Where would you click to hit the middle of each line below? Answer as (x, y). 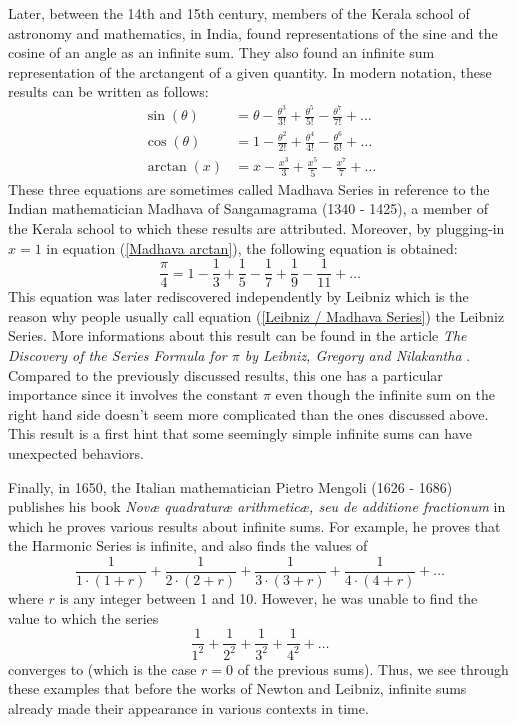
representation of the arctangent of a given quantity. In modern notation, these (250, 71)
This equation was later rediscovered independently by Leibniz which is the (238, 296)
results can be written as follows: (108, 91)
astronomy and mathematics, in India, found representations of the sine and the (253, 32)
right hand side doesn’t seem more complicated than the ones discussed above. (248, 413)
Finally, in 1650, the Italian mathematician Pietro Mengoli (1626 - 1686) (230, 486)
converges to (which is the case (102, 668)
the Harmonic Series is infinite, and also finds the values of (188, 545)
